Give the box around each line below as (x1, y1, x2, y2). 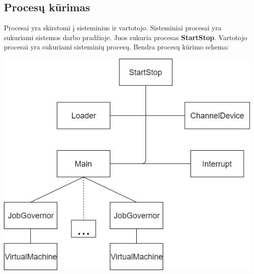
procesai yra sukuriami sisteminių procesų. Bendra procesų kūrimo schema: (4, 42, 229, 52)
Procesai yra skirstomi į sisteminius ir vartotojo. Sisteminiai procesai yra (4, 23, 222, 33)
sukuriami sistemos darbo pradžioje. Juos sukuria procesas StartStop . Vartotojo (4, 32, 247, 42)
